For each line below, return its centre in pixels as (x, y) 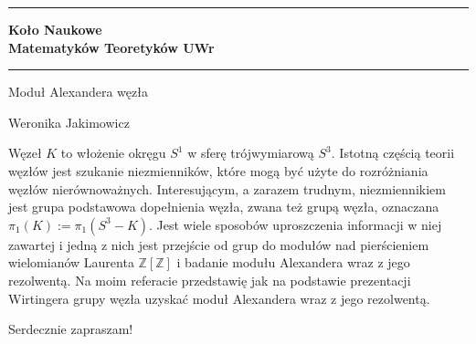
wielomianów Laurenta (71, 262)
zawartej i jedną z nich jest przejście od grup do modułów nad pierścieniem (219, 244)
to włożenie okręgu (113, 153)
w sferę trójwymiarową (251, 153)
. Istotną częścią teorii (393, 153)
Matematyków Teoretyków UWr (111, 47)
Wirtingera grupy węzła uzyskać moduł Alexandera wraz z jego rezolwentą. (219, 298)
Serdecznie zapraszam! (71, 329)
